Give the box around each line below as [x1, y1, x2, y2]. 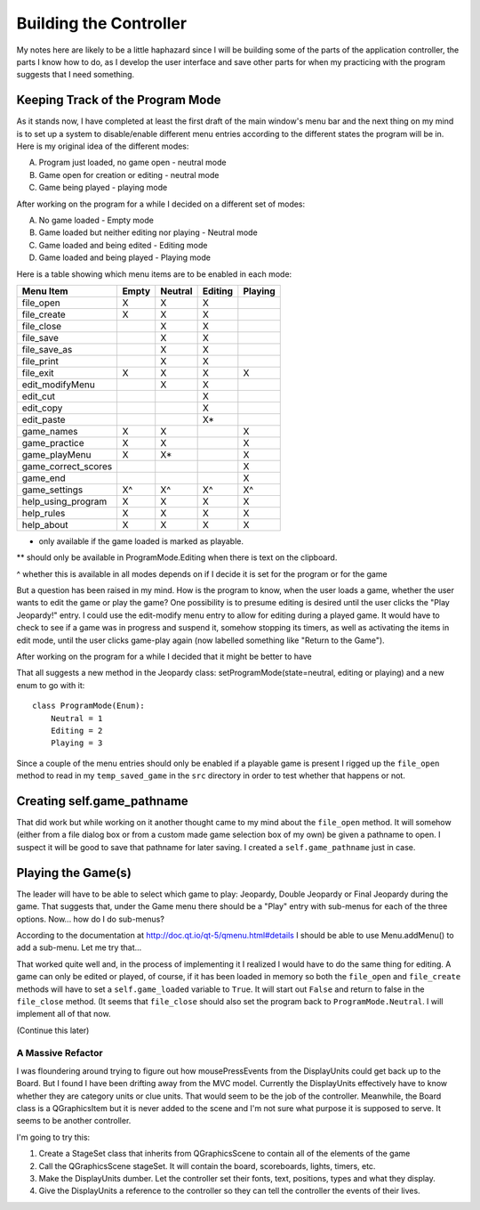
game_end [21, 472, 66, 484]
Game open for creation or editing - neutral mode [38, 169, 220, 180]
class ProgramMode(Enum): [32, 701, 146, 711]
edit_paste [21, 413, 66, 426]
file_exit [21, 366, 54, 378]
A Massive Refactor [16, 1047, 103, 1060]
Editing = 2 [50, 726, 103, 735]
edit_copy [21, 402, 63, 414]
